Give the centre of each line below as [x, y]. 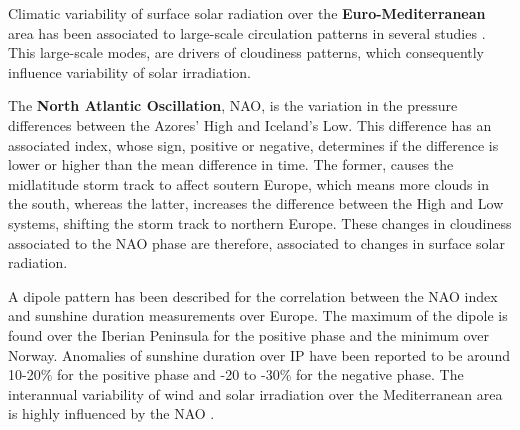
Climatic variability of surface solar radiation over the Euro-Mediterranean [247, 13]
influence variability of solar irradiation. [129, 71]
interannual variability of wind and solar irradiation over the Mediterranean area [255, 393]
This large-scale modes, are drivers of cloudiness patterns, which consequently [246, 52]
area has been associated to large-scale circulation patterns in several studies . [247, 32]
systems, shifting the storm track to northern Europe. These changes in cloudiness [260, 222]
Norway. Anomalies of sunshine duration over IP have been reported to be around [259, 354]
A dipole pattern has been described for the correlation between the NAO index [253, 295]
